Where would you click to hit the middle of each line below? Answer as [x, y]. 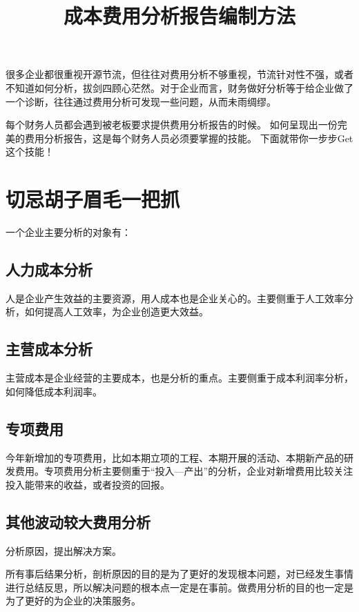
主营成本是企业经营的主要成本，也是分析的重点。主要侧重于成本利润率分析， [179, 378]
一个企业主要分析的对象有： [68, 232]
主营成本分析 [49, 349]
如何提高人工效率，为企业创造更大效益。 [116, 312]
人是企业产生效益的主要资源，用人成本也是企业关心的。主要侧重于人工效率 [175, 298]
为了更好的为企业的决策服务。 [73, 601]
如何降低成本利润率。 [54, 391]
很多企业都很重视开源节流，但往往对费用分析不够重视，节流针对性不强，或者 [179, 74]
